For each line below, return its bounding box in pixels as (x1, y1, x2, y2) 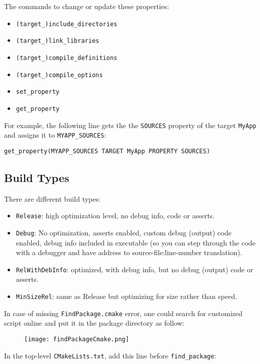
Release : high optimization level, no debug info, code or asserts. (16, 210, 215, 221)
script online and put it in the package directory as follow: (4, 318, 184, 328)
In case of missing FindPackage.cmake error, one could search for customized (4, 308, 243, 318)
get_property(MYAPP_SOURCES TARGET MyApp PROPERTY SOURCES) (4, 147, 211, 155)
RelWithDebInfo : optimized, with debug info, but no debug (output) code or (16, 264, 253, 274)
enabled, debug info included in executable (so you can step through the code (16, 237, 256, 248)
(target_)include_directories (16, 20, 118, 28)
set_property (16, 88, 60, 96)
